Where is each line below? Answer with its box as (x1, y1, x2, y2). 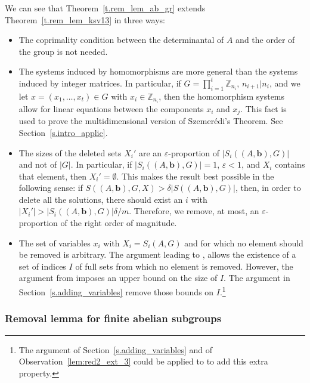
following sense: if (18, 181, 83, 194)
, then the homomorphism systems (159, 89, 285, 102)
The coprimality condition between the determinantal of (18, 33, 224, 46)
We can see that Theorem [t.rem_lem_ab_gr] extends (5, 2, 206, 14)
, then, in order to (235, 181, 301, 194)
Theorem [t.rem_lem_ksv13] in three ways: (5, 13, 165, 26)
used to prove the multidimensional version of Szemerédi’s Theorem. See (18, 115, 283, 127)
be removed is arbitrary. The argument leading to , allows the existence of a (18, 248, 296, 261)
